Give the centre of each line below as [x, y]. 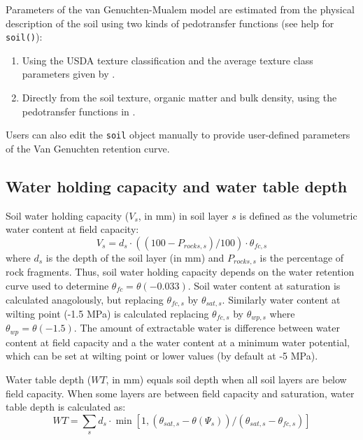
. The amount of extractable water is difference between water [207, 328]
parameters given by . [69, 74]
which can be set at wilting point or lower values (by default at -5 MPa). [162, 356]
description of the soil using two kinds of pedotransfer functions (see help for [170, 23]
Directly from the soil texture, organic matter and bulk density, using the [179, 98]
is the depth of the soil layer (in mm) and [135, 257]
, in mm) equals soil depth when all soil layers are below [226, 379]
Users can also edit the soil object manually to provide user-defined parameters [178, 135]
